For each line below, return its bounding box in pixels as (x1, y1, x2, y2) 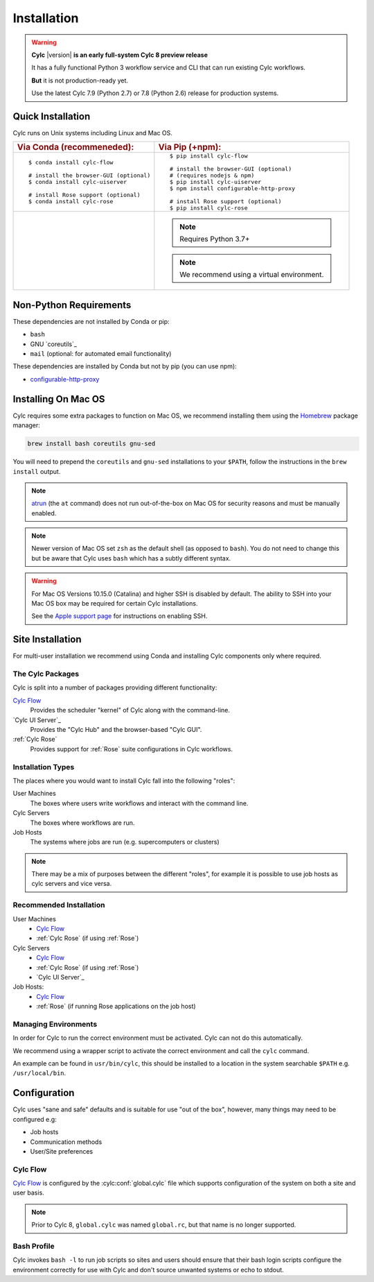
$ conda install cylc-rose (28, 198, 114, 205)
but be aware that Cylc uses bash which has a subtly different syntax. (31, 554, 231, 562)
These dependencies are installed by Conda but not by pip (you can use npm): (12, 362, 237, 370)
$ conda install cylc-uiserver (28, 178, 127, 186)
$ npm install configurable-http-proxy (169, 185, 296, 192)
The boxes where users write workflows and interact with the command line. (30, 798, 249, 807)
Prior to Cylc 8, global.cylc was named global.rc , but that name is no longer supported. (31, 1221, 296, 1229)
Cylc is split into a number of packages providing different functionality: (12, 683, 217, 692)
